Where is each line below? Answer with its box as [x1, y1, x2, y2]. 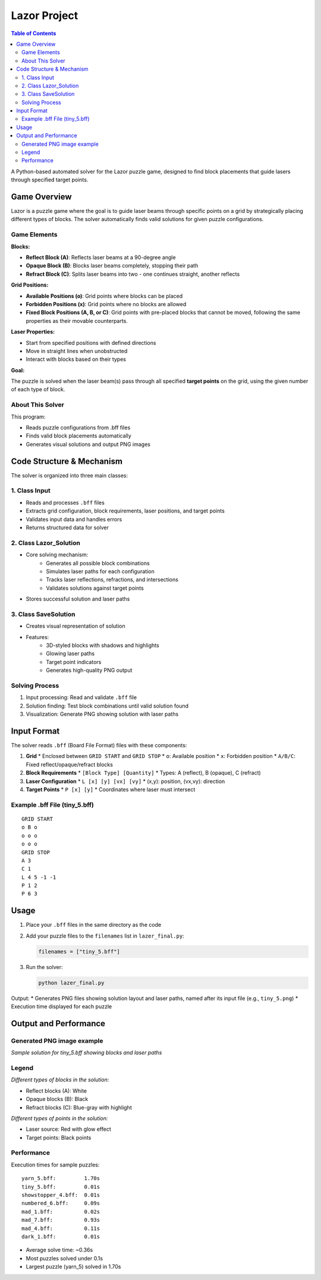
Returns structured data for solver [26, 524, 109, 532]
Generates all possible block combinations [46, 559, 150, 567]
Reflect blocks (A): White [26, 1087, 87, 1094]
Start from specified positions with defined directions [26, 339, 156, 346]
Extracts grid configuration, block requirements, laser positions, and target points [26, 507, 225, 514]
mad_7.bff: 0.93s [21, 1216, 100, 1224]
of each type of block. [11, 386, 65, 393]
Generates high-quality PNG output [46, 666, 133, 674]
